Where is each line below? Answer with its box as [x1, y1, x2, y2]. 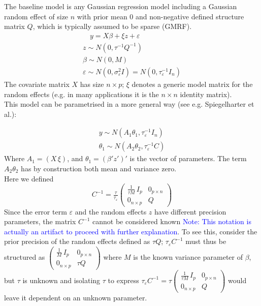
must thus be [185, 236, 226, 247]
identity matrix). [180, 88, 232, 99]
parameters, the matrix [4, 216, 76, 227]
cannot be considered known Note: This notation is [92, 216, 251, 227]
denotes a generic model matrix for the [132, 78, 253, 89]
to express [108, 274, 139, 285]
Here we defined [4, 173, 54, 183]
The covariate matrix [4, 78, 70, 89]
